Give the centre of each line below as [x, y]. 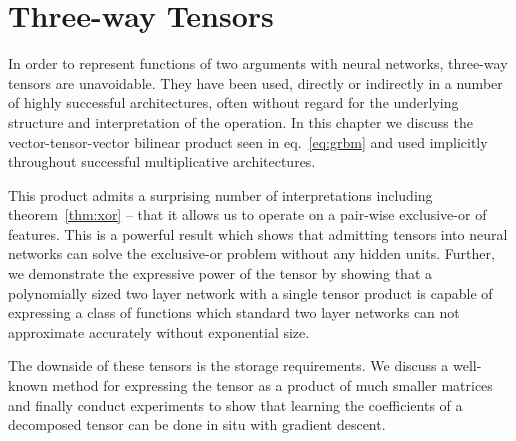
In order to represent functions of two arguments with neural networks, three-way [258, 63]
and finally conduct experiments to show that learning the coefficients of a [235, 404]
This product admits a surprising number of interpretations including [220, 194]
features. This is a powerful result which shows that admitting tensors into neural [258, 233]
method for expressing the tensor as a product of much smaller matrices [272, 385]
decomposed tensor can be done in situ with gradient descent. [197, 424]
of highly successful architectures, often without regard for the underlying [233, 102]
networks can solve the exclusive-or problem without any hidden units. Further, [251, 253]
